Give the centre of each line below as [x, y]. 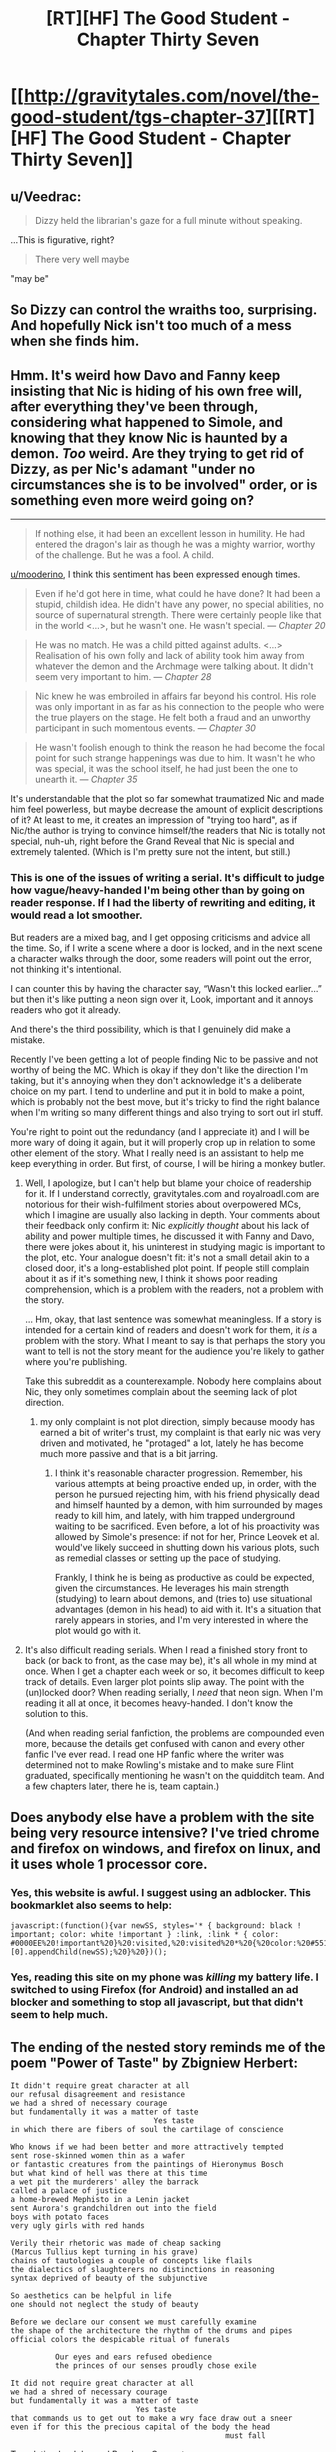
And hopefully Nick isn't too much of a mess [151, 325]
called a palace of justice [69, 2190]
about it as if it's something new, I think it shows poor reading [151, 1278]
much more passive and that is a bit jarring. [128, 1453]
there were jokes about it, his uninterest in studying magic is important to [175, 1246]
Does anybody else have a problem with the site [162, 1817]
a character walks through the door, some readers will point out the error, [161, 958]
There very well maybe [82, 259]
